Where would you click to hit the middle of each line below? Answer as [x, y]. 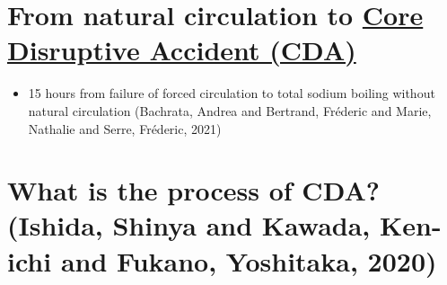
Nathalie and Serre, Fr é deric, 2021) [125, 128]
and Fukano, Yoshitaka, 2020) [249, 260]
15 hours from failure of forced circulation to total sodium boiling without [232, 93]
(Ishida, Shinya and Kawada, [189, 225]
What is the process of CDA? [193, 190]
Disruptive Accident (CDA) [182, 50]
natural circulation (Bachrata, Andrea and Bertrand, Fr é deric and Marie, [230, 110]
